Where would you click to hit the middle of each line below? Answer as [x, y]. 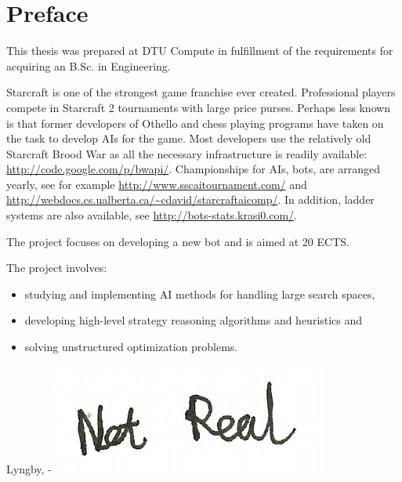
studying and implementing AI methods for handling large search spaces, [200, 294]
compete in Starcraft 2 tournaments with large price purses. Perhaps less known [199, 107]
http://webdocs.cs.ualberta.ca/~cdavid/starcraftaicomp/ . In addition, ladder [190, 199]
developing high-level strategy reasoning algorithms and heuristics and [194, 320]
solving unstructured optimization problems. [131, 347]
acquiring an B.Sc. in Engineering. [89, 65]
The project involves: [57, 268]
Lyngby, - [29, 468]
